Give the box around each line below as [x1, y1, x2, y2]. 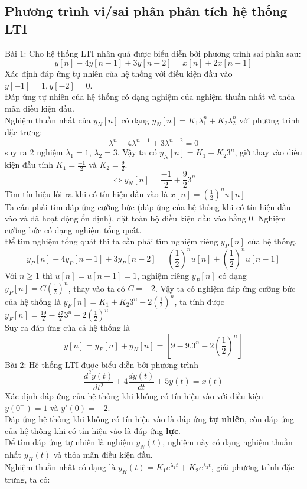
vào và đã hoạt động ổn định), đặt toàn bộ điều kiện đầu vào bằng [5, 212, 246, 224]
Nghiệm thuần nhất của [5, 113, 91, 126]
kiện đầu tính [5, 158, 54, 171]
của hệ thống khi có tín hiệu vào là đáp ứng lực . [5, 424, 181, 436]
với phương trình [239, 113, 301, 126]
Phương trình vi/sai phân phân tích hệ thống [5, 2, 288, 20]
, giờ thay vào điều [234, 146, 302, 158]
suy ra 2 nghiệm [5, 146, 63, 158]
